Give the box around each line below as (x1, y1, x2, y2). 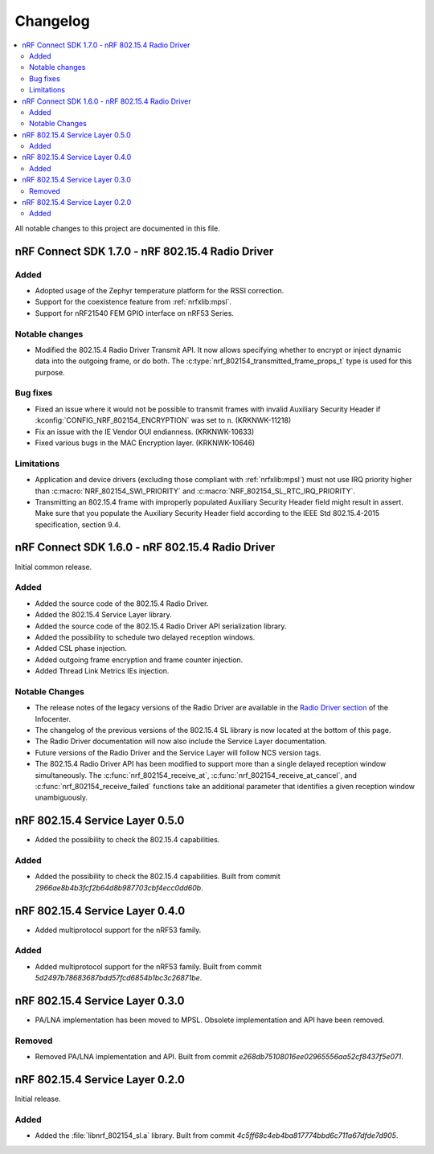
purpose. (35, 367, 65, 377)
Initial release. (14, 1094, 61, 1104)
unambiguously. (35, 792, 88, 803)
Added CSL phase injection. (35, 644, 128, 653)
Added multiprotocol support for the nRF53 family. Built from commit (35, 961, 262, 972)
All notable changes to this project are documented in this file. (14, 223, 220, 233)
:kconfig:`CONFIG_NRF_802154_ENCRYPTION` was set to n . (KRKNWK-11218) (35, 415, 292, 425)
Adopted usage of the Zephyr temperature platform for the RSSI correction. (35, 285, 285, 295)
